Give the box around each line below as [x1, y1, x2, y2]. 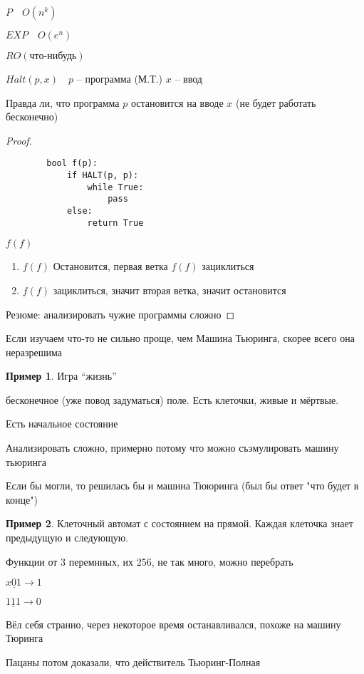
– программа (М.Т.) [76, 71, 163, 85]
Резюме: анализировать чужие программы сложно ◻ [6, 306, 235, 321]
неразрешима [6, 344, 62, 359]
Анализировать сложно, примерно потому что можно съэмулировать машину [6, 440, 339, 455]
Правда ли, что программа [6, 95, 120, 110]
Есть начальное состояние [6, 416, 118, 431]
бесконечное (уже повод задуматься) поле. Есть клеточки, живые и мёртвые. [6, 392, 339, 407]
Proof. [6, 133, 32, 147]
